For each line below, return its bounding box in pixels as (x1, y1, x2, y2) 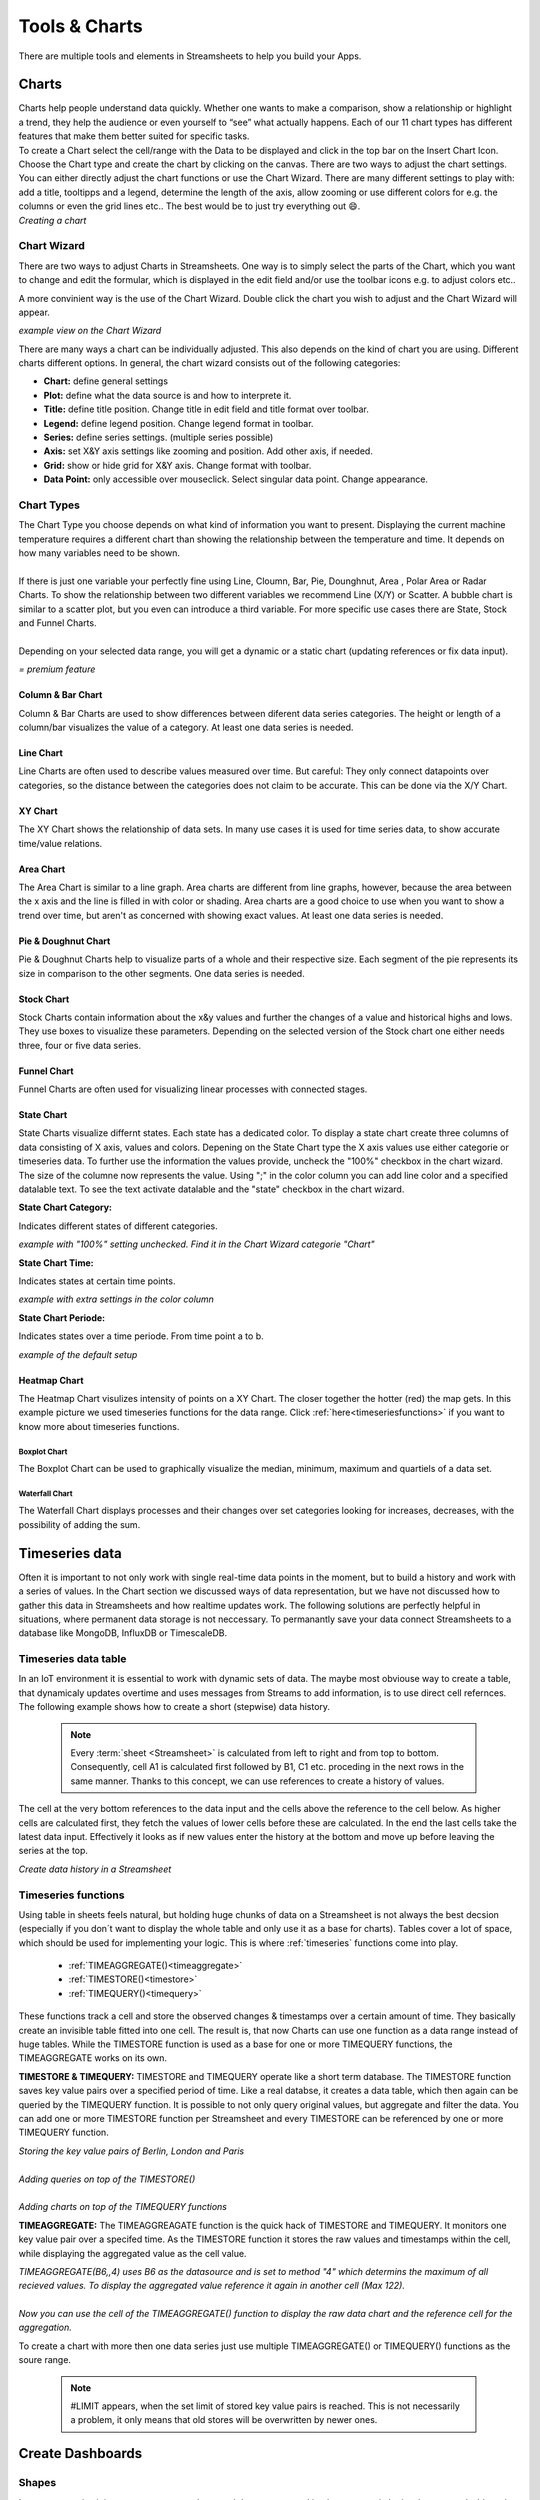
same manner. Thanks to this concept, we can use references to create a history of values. (70, 1775, 445, 1787)
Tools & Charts (18, 15, 144, 37)
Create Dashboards (18, 2445, 143, 2462)
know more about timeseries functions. (18, 1420, 180, 1432)
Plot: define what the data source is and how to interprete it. (43, 389, 292, 401)
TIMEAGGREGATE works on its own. (18, 2052, 168, 2064)
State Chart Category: (18, 1201, 113, 1214)
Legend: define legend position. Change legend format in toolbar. (43, 417, 314, 429)
